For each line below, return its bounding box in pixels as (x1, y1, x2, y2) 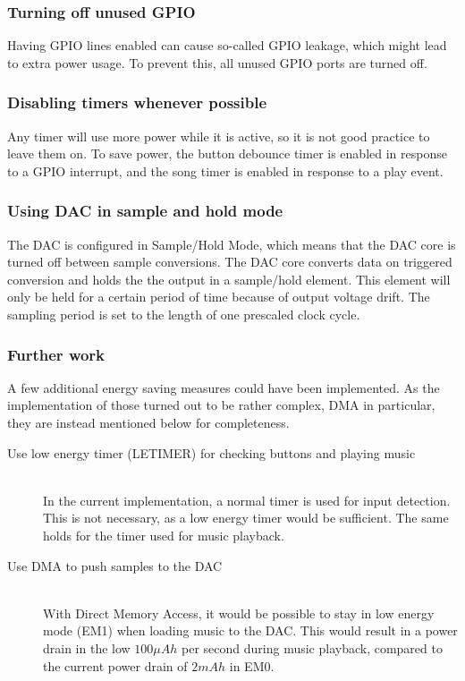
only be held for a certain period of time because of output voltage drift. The (7, 287, 430, 306)
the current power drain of (43, 656, 188, 675)
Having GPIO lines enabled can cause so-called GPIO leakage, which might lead (7, 36, 447, 55)
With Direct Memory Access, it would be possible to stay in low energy (43, 603, 435, 622)
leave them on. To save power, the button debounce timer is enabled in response (7, 144, 447, 163)
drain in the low (43, 638, 131, 657)
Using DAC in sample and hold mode (7, 200, 283, 222)
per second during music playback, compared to (182, 638, 443, 657)
